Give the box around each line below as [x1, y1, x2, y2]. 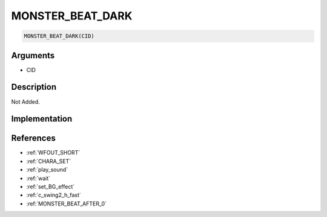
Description [11, 82, 57, 92]
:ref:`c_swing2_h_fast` [26, 192, 81, 199]
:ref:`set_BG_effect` [26, 183, 75, 190]
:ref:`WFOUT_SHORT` [26, 149, 81, 156]
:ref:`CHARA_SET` [26, 158, 71, 165]
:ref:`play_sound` [26, 166, 68, 173]
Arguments [11, 50, 55, 61]
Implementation [11, 114, 73, 124]
